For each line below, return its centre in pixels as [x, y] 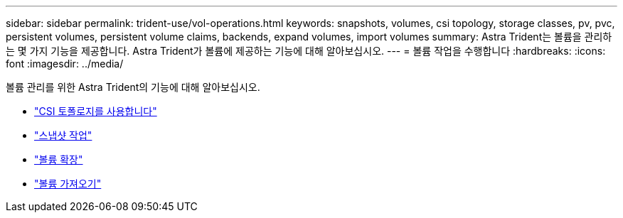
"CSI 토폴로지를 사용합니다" [96, 111]
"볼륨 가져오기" [68, 184]
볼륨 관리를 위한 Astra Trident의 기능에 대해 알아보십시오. [133, 87]
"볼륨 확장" [59, 159]
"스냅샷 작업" [63, 135]
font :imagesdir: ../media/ [65, 64]
